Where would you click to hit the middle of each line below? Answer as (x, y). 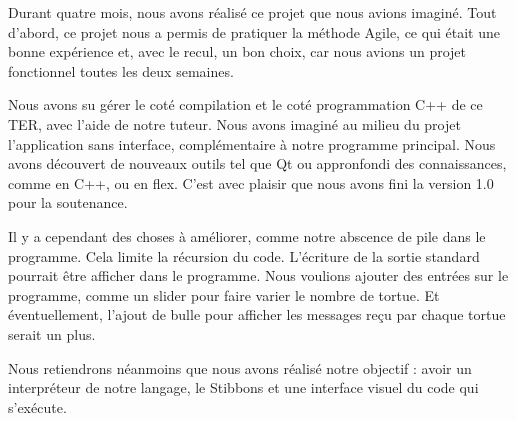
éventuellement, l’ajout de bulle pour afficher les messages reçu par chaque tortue (257, 314)
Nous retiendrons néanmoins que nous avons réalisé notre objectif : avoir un (240, 367)
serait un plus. (52, 333)
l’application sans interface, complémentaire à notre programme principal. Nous (252, 143)
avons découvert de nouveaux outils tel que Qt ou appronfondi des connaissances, (257, 163)
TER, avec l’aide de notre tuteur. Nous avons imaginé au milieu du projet (234, 123)
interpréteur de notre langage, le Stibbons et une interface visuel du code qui (243, 387)
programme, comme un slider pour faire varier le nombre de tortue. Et (224, 294)
